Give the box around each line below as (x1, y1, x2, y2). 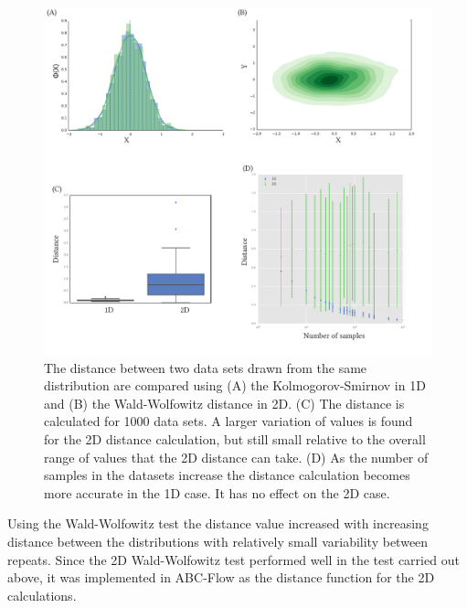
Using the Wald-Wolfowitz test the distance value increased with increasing (7, 514, 429, 533)
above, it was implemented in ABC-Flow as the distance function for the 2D (7, 568, 435, 587)
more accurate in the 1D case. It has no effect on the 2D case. (44, 483, 390, 502)
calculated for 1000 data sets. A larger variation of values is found (44, 411, 413, 431)
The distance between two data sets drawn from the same (44, 357, 367, 377)
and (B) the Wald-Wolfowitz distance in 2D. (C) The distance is (44, 393, 405, 412)
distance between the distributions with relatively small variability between (7, 532, 429, 551)
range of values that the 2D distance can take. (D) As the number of (44, 447, 429, 466)
